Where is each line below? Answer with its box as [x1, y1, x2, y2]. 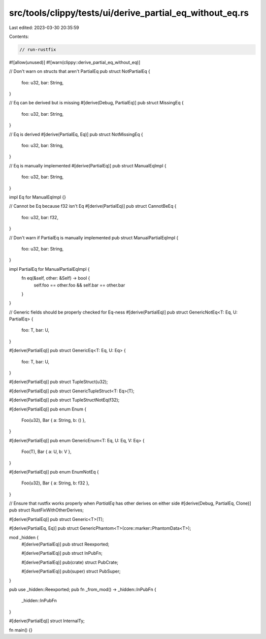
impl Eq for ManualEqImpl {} [9, 194, 66, 200]
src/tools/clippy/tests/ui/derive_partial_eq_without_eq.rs [9, 7, 249, 18]
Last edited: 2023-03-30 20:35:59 [9, 25, 79, 31]
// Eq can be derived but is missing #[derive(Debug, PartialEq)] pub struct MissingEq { [9, 100, 184, 106]
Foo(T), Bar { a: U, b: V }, [21, 448, 71, 455]
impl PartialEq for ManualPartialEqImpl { [9, 266, 90, 272]
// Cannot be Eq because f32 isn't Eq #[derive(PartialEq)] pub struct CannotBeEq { [9, 203, 177, 209]
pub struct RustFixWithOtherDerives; [9, 507, 84, 513]
